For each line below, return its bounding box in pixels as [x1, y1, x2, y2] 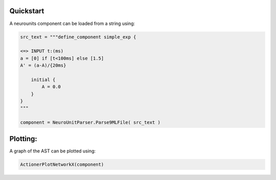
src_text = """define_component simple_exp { [20, 34, 136, 40]
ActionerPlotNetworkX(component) [20, 161, 104, 167]
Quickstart [9, 7, 44, 15]
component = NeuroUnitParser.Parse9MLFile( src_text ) [20, 120, 160, 125]
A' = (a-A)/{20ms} [20, 63, 66, 68]
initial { [31, 76, 56, 83]
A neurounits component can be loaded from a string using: [9, 20, 135, 27]
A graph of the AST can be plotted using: [9, 148, 96, 154]
